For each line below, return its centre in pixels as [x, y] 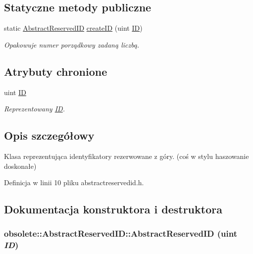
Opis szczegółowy [49, 135]
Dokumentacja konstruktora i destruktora [113, 209]
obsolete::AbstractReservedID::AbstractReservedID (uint [121, 233]
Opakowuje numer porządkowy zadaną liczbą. [72, 44]
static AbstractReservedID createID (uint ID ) [73, 28]
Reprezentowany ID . [34, 109]
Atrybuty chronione [56, 71]
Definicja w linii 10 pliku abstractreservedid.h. [74, 182]
